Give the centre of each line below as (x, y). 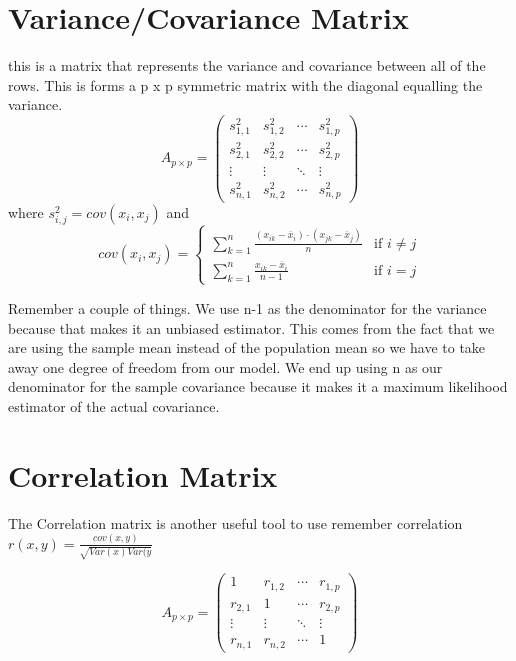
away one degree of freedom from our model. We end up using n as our (225, 366)
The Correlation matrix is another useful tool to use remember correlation (235, 522)
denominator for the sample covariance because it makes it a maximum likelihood (258, 386)
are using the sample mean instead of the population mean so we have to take (247, 347)
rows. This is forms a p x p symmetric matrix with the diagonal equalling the (245, 84)
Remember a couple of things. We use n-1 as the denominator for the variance (247, 307)
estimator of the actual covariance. (114, 405)
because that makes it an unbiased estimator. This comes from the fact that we (251, 327)
